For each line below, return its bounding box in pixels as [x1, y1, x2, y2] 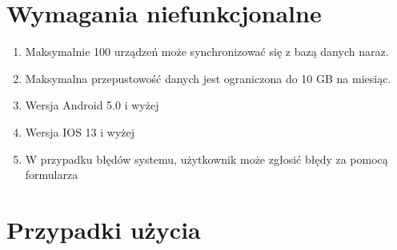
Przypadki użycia [6, 212, 201, 245]
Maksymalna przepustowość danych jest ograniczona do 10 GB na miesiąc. [25, 69, 391, 86]
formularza [25, 166, 78, 183]
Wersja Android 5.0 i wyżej [25, 97, 159, 113]
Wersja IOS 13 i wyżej [25, 123, 135, 140]
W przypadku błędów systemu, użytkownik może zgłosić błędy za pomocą [25, 150, 388, 167]
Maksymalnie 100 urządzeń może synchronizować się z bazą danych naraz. [25, 43, 389, 60]
